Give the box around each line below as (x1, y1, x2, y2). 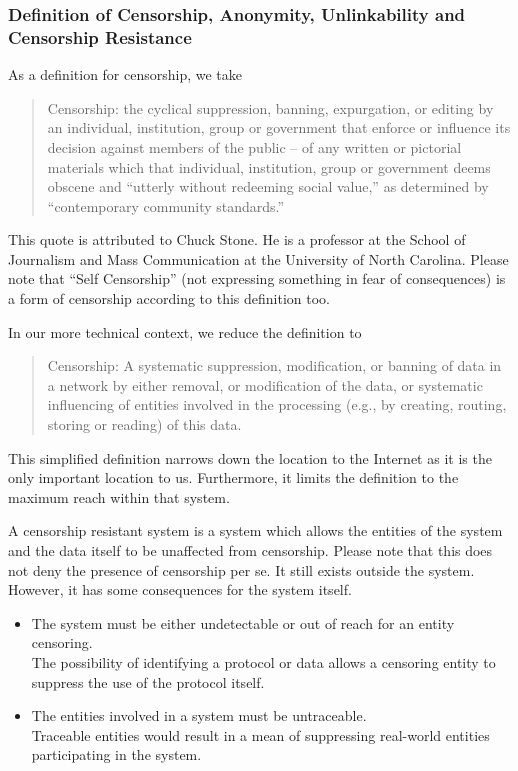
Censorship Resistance (8, 24, 192, 49)
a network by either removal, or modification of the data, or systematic (47, 374, 483, 395)
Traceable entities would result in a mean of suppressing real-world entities (31, 724, 490, 745)
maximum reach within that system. (8, 486, 230, 507)
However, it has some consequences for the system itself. (8, 579, 352, 600)
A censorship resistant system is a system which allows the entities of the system (8, 520, 503, 541)
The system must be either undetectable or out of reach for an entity (31, 612, 455, 633)
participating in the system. (31, 744, 202, 765)
